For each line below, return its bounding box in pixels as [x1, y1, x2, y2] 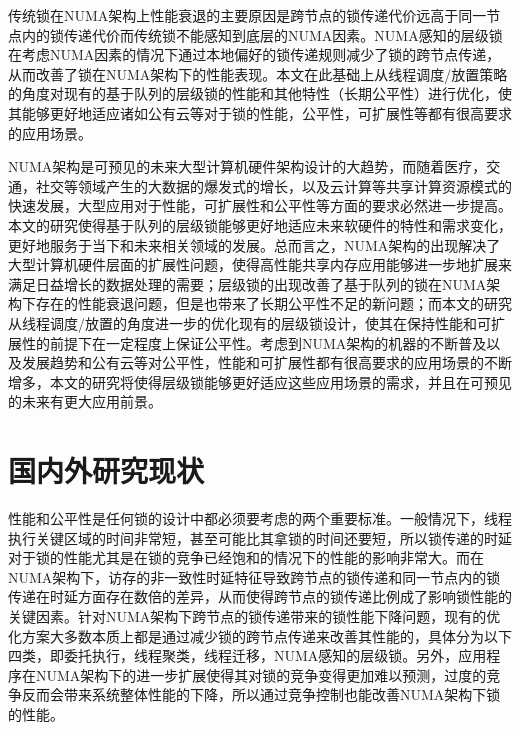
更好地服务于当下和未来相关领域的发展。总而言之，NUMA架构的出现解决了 [8, 234, 501, 255]
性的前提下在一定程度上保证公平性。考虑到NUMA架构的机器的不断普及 [21, 332, 487, 353]
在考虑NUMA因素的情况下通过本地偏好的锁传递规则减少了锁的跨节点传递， [8, 44, 501, 65]
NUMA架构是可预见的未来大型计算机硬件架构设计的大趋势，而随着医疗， [8, 156, 487, 177]
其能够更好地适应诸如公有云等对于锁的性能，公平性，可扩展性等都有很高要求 [8, 102, 512, 123]
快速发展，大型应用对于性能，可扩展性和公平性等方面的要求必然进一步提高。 [8, 195, 512, 216]
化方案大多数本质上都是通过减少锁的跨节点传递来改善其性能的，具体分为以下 [8, 625, 512, 646]
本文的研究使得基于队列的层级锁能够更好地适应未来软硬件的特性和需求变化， [8, 214, 512, 235]
